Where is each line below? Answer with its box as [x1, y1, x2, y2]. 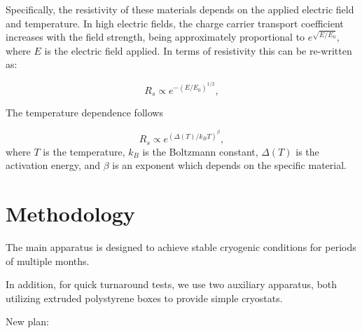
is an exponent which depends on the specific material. [112, 158, 347, 172]
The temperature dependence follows [6, 105, 163, 120]
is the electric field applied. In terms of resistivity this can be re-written [44, 43, 352, 57]
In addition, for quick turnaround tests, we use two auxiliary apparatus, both [6, 277, 337, 292]
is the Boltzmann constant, [142, 144, 258, 158]
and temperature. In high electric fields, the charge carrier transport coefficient [6, 15, 344, 30]
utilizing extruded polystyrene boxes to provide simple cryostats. [6, 290, 283, 305]
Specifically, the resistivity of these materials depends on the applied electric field [6, 2, 354, 16]
